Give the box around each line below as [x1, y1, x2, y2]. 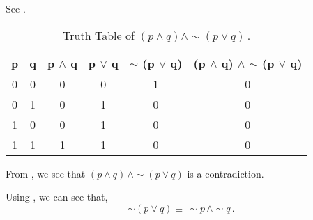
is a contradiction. [187, 166, 264, 180]
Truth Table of [63, 26, 135, 43]
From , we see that [6, 166, 86, 180]
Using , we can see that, [6, 189, 108, 204]
